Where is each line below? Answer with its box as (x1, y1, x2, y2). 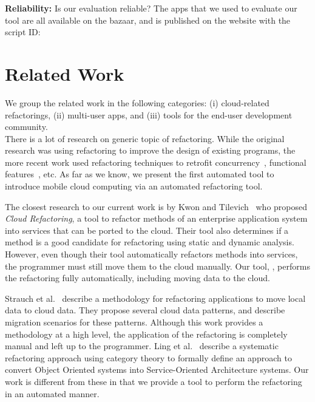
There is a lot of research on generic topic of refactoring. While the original (5, 132, 285, 145)
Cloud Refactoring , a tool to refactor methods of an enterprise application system (5, 212, 308, 225)
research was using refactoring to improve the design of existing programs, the (5, 144, 296, 157)
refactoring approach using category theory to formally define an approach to (5, 351, 292, 364)
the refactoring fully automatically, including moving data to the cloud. (5, 271, 270, 284)
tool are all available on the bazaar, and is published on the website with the (5, 13, 291, 26)
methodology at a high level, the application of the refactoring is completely (5, 327, 288, 340)
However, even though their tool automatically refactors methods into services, (5, 248, 298, 261)
